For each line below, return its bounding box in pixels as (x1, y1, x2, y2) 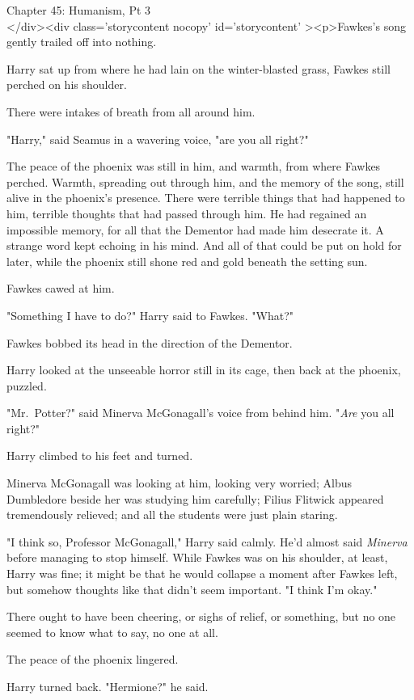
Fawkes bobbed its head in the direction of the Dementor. (6, 334, 293, 351)
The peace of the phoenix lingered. (6, 651, 179, 668)
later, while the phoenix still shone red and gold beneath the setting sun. (6, 252, 368, 269)
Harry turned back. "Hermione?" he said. (6, 678, 209, 694)
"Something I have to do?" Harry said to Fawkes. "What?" (6, 306, 294, 323)
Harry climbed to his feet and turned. (6, 447, 193, 464)
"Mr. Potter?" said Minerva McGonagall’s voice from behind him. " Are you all (6, 404, 395, 421)
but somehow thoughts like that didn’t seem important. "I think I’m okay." (6, 580, 378, 597)
